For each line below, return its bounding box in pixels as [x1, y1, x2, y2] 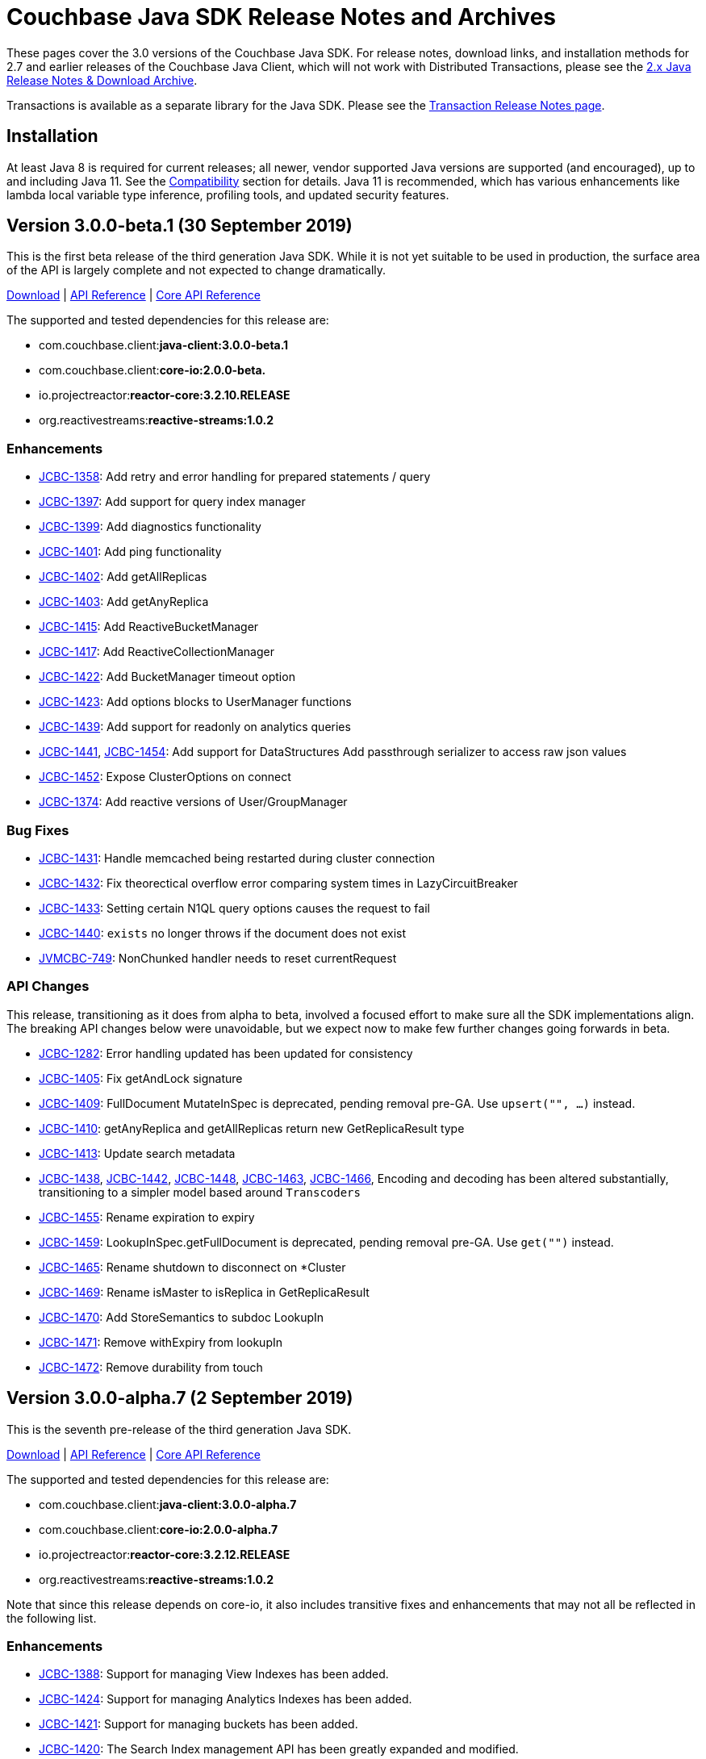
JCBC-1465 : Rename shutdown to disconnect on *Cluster [39, 1260, 346, 1274]
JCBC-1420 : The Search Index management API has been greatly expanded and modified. [39, 1742, 519, 1757]
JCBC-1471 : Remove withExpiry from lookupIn [39, 1335, 283, 1349]
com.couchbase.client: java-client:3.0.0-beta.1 [39, 338, 289, 353]
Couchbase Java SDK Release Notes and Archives [6, 3, 556, 31]
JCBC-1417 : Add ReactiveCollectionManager [39, 645, 274, 659]
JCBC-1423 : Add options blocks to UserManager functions [39, 695, 352, 709]
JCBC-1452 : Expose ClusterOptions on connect [39, 770, 291, 784]
